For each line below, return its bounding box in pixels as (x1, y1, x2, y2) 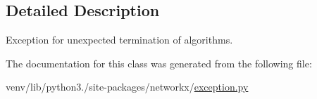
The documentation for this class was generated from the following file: (6, 55, 312, 70)
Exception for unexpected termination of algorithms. (6, 32, 233, 47)
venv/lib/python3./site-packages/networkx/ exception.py (6, 79, 249, 94)
